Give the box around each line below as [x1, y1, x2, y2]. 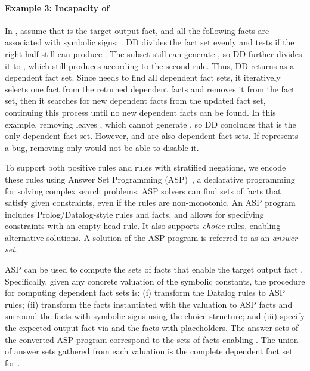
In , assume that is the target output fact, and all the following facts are [5, 24, 269, 36]
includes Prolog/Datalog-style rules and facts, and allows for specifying [5, 208, 264, 220]
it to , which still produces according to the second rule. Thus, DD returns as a [5, 59, 294, 72]
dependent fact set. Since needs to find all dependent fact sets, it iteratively [5, 71, 281, 84]
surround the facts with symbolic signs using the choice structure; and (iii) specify [5, 310, 305, 322]
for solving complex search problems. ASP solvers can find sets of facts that [5, 184, 281, 197]
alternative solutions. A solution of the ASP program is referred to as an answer [5, 231, 298, 243]
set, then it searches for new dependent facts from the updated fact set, [5, 94, 266, 107]
